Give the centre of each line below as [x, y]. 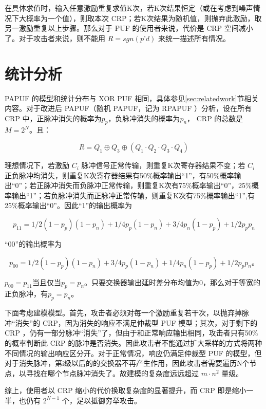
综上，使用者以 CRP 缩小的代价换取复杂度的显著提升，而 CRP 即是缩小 [126, 390]
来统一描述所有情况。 [194, 38]
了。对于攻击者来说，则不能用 [55, 38]
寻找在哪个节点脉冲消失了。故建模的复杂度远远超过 [112, 373]
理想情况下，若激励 [37, 165]
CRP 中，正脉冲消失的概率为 [53, 118]
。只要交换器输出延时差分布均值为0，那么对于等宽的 [173, 282]
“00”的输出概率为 [33, 244]
